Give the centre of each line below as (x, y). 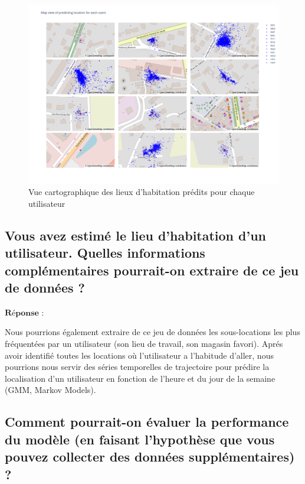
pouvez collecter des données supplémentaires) (150, 457)
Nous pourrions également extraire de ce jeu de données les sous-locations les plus (152, 332)
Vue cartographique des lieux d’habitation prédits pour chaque (142, 192)
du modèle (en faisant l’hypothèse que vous (140, 439)
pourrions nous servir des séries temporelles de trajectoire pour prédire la (137, 367)
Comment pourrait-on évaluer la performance (147, 422)
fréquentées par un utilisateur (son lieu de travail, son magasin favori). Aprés (144, 344)
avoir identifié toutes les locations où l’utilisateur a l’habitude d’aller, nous (139, 355)
